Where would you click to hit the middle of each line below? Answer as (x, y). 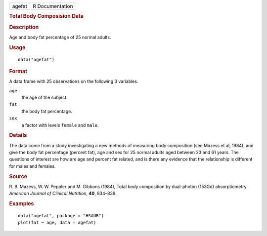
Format (18, 71)
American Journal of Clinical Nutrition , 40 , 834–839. (63, 194)
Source (18, 176)
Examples (22, 204)
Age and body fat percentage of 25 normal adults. (60, 37)
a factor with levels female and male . (60, 125)
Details (18, 135)
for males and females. (33, 166)
